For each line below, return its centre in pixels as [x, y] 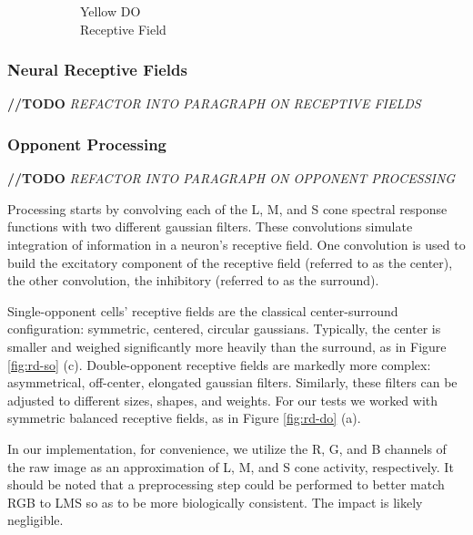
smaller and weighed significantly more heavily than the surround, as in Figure [227, 346]
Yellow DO [111, 11]
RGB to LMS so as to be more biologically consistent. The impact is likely [215, 502]
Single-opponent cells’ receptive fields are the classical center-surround [203, 310]
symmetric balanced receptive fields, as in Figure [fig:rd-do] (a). [184, 418]
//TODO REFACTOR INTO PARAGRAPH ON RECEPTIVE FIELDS [214, 103]
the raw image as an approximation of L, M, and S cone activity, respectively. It [231, 466]
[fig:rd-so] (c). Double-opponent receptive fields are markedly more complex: [219, 364]
